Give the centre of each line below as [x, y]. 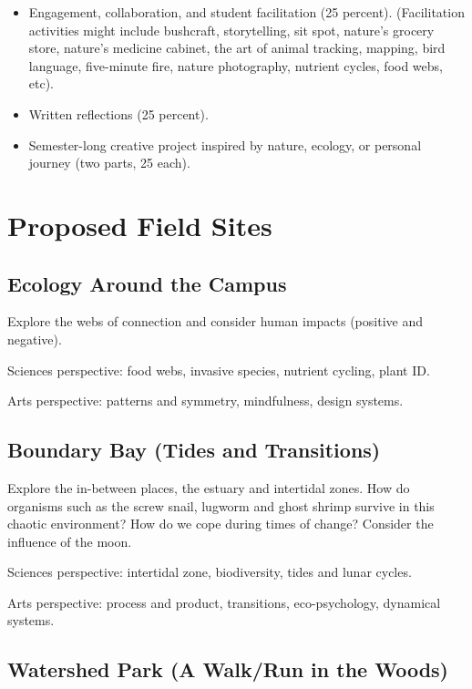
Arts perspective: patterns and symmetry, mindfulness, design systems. [205, 401]
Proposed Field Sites [140, 225]
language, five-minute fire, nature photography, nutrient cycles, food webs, [236, 65]
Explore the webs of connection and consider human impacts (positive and [215, 321]
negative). [35, 339]
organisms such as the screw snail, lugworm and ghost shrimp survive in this [221, 505]
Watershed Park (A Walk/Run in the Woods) [228, 669]
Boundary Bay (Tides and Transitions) [194, 450]
